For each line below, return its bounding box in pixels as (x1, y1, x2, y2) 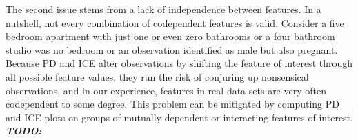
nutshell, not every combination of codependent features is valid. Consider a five (6, 15, 344, 30)
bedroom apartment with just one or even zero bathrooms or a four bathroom (6, 29, 335, 43)
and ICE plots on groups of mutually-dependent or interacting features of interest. (6, 110, 353, 124)
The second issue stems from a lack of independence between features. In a (6, 2, 321, 16)
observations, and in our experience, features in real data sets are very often (6, 83, 326, 97)
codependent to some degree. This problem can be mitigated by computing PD (6, 97, 339, 111)
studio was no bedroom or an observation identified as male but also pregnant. (6, 42, 338, 57)
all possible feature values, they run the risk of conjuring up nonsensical (6, 69, 309, 83)
